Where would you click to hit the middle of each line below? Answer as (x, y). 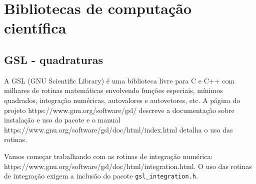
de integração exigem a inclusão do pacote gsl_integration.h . (101, 176)
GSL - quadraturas (54, 59)
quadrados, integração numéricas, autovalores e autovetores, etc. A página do (122, 100)
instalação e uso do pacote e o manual (62, 120)
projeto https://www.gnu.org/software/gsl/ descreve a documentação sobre (119, 110)
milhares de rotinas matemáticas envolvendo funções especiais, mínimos (113, 90)
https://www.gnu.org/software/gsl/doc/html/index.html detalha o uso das (118, 129)
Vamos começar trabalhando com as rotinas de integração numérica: (108, 156)
